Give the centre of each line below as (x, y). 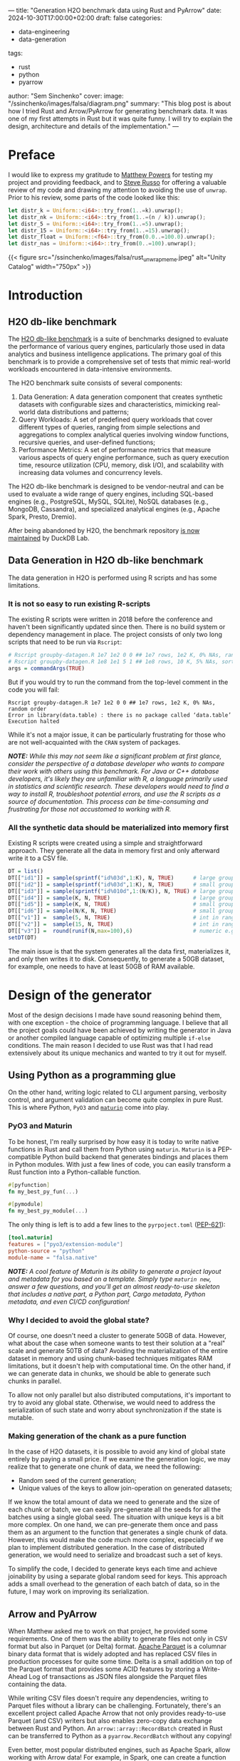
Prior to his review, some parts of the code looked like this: (94, 197)
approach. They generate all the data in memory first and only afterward (114, 851)
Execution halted (34, 721)
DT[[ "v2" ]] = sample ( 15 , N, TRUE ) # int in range (123, 924)
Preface (32, 155)
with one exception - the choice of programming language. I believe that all (118, 1022)
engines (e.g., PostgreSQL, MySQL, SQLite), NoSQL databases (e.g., (108, 501)
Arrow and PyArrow (53, 1614)
